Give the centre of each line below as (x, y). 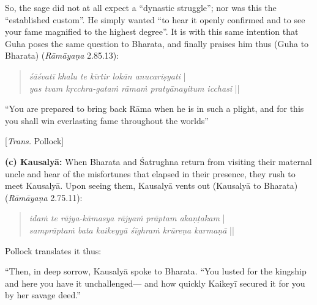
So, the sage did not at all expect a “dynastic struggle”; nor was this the (141, 7)
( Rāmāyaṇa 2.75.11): (44, 197)
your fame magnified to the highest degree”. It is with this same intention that (152, 31)
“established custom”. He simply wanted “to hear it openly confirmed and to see (155, 19)
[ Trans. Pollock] (35, 141)
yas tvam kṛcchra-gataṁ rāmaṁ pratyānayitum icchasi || (134, 88)
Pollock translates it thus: (53, 250)
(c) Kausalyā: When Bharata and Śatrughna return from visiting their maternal (158, 161)
